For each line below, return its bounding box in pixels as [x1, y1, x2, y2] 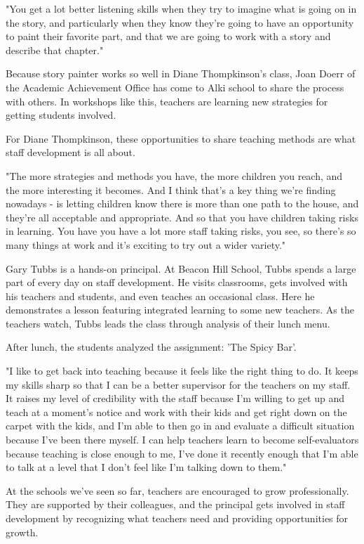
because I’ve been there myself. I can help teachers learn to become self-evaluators [6, 432, 359, 447]
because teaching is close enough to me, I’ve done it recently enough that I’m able [6, 446, 358, 460]
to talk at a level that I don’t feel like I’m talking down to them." [6, 460, 287, 474]
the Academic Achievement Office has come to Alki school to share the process [6, 79, 344, 94]
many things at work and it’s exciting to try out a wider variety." [6, 237, 286, 252]
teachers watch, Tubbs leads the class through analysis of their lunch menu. [6, 316, 330, 330]
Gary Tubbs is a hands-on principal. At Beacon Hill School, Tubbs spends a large [6, 261, 356, 276]
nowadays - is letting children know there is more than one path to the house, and [6, 196, 359, 211]
